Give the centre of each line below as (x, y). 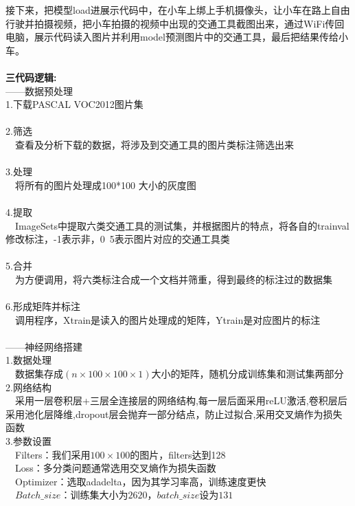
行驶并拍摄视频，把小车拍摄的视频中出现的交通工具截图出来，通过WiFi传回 (175, 23)
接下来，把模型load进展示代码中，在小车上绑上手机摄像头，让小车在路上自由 (178, 10)
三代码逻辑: (31, 77)
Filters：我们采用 (53, 454)
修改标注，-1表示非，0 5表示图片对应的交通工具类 (118, 239)
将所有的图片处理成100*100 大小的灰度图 (105, 185)
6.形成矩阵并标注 (43, 306)
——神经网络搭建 (44, 346)
